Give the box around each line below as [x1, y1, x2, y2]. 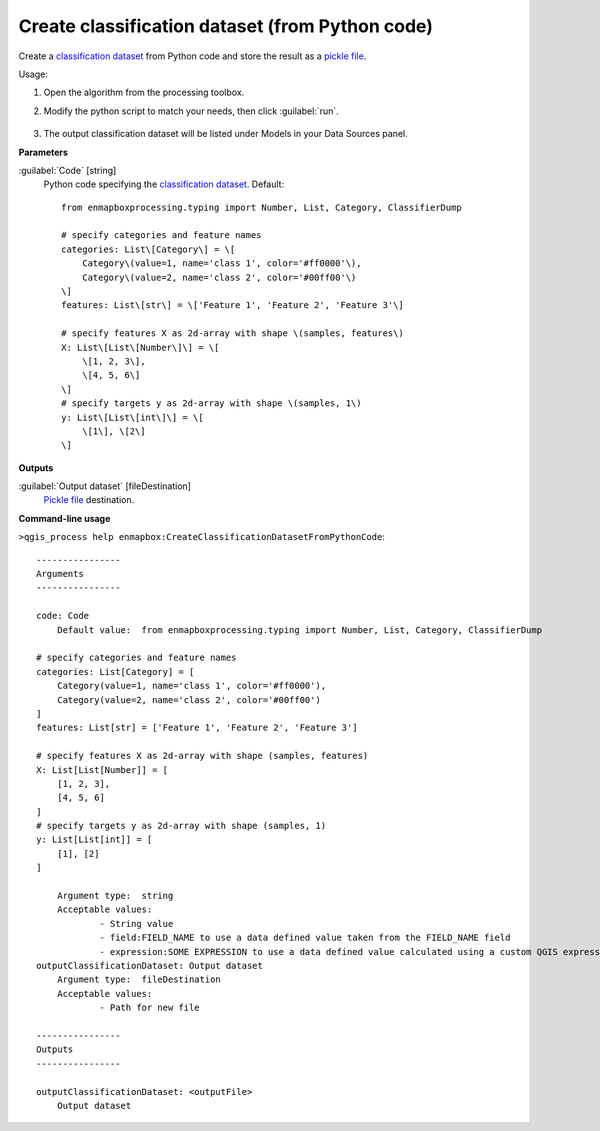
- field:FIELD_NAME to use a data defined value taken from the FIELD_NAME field [99, 932, 511, 944]
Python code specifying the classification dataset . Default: [43, 178, 285, 190]
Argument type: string [56, 890, 174, 902]
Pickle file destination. [43, 494, 135, 506]
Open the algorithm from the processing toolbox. [43, 86, 245, 99]
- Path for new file [99, 1002, 200, 1014]
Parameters [18, 146, 69, 158]
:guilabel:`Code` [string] [18, 164, 117, 176]
